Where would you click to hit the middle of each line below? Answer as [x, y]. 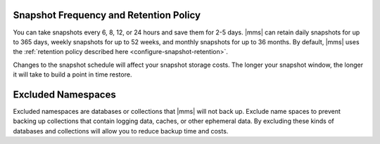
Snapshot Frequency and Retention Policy [107, 15]
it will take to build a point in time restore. [72, 74]
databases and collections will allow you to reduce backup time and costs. [121, 131]
